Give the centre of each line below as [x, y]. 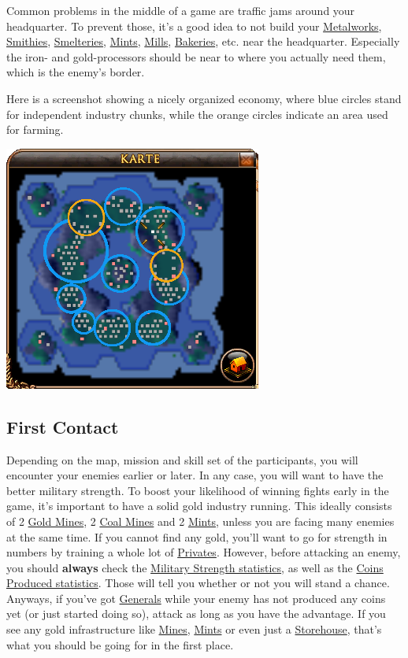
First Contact [63, 426]
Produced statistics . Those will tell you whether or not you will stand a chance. [198, 583]
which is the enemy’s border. [76, 72]
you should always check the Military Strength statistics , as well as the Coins [195, 567]
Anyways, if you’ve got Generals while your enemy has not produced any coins [196, 598]
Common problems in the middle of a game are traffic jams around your [181, 10]
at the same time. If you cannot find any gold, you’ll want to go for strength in [197, 536]
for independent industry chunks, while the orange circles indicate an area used [197, 114]
